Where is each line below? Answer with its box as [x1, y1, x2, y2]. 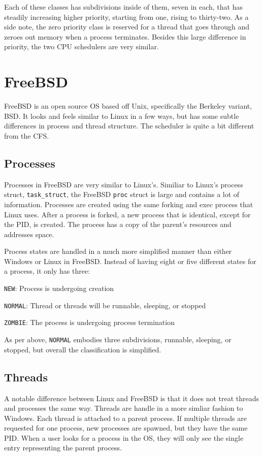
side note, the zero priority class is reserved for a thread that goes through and [4, 21, 249, 32]
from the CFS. [4, 130, 49, 141]
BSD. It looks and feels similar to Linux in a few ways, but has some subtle [4, 110, 239, 121]
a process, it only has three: [4, 266, 90, 276]
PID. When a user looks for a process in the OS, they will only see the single [4, 432, 244, 443]
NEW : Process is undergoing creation [4, 283, 114, 294]
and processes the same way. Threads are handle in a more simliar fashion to [4, 403, 243, 413]
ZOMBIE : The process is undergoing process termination [4, 317, 175, 328]
